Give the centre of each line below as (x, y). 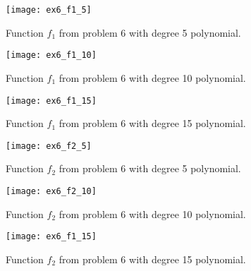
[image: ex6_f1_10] (51, 55)
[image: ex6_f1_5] (49, 10)
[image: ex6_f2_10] (51, 191)
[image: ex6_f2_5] (49, 146)
